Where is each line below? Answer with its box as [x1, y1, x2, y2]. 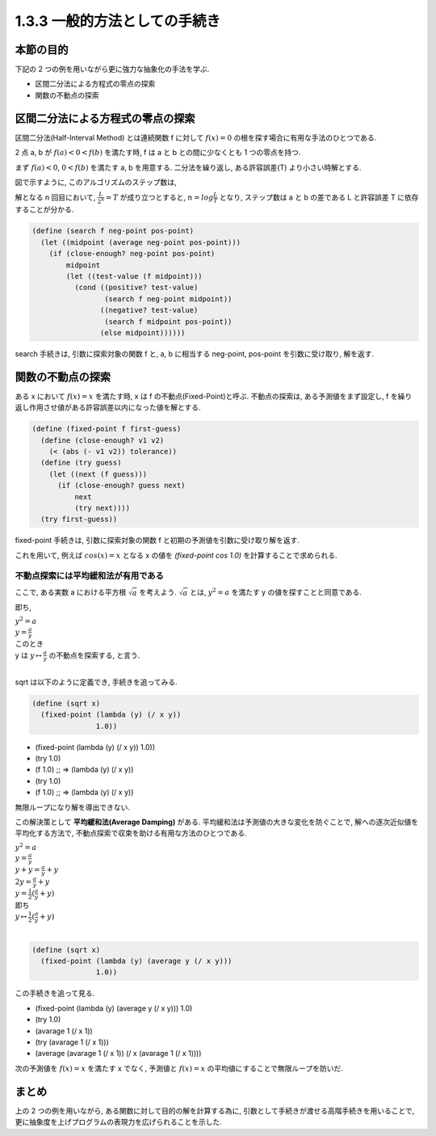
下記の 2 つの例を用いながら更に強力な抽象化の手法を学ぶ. [15, 65, 210, 74]
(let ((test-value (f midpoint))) [65, 271, 203, 280]
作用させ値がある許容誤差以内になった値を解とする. [28, 402, 201, 412]
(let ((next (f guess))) [48, 469, 148, 478]
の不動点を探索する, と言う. [48, 650, 140, 660]
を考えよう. [139, 587, 178, 597]
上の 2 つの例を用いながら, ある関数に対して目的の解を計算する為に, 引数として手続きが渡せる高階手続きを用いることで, [15, 1105, 415, 1115]
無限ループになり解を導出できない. [15, 802, 131, 812]
